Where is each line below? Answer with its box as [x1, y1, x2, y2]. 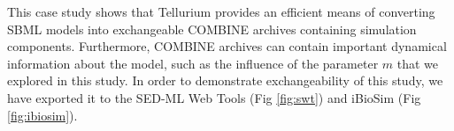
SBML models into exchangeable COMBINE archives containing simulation [7, 19, 417, 38]
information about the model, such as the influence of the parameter [7, 54, 379, 72]
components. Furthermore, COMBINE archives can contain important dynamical [7, 37, 447, 55]
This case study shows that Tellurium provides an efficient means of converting [7, 3, 435, 20]
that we [396, 54, 439, 72]
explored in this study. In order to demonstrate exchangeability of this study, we [7, 71, 443, 90]
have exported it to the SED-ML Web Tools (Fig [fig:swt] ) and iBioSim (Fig [7, 88, 421, 106]
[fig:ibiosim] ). [7, 106, 78, 124]
